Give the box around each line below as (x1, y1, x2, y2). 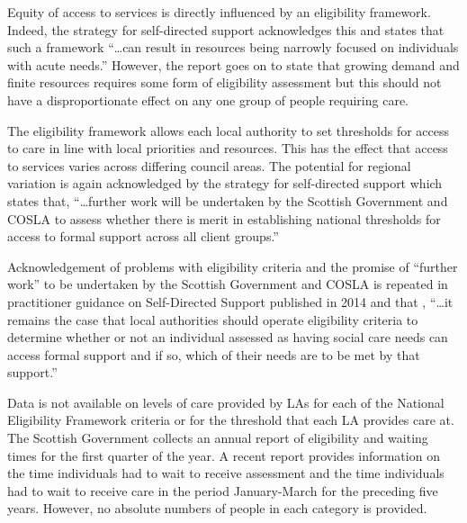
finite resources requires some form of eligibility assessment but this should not (7, 73, 442, 92)
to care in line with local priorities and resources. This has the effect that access (7, 139, 448, 158)
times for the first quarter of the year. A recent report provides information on (7, 446, 440, 464)
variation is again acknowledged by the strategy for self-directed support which (7, 174, 443, 193)
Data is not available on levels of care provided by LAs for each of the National (7, 392, 445, 411)
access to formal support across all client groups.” (7, 227, 279, 246)
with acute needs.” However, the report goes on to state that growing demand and (7, 55, 460, 74)
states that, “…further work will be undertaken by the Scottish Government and (7, 191, 448, 210)
